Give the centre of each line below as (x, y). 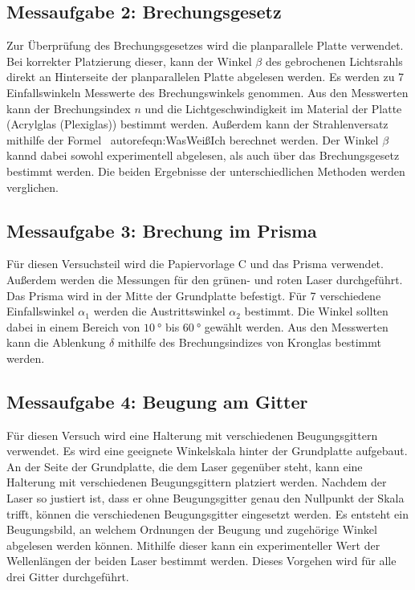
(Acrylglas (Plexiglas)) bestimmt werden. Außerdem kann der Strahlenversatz (197, 124)
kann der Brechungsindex (69, 108)
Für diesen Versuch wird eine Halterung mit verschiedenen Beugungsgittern (192, 435)
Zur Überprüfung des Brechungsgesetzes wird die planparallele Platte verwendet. (205, 45)
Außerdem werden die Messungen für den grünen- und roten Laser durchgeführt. (205, 279)
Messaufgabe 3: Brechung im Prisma (162, 230)
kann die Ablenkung (56, 342)
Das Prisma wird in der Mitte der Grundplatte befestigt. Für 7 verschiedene (194, 295)
